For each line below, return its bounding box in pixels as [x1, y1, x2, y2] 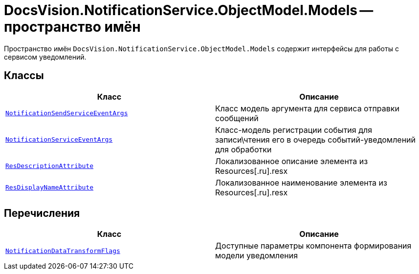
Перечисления [4, 207, 80, 220]
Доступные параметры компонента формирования [215, 241, 412, 251]
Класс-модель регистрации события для [215, 125, 373, 135]
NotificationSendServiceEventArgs [5, 109, 128, 117]
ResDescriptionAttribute [5, 162, 94, 170]
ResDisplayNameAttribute [5, 184, 94, 191]
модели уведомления [215, 251, 298, 261]
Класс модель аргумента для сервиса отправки [215, 103, 399, 113]
